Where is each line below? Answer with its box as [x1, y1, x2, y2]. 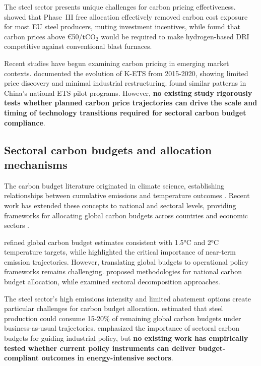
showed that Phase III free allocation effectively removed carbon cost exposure [4, 11, 248, 22]
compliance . [4, 117, 45, 128]
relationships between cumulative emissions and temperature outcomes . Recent [4, 190, 250, 201]
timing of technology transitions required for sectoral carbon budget [4, 107, 246, 117]
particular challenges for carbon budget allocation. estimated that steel [4, 303, 223, 314]
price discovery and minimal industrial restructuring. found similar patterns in [4, 78, 246, 88]
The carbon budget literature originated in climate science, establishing [4, 180, 225, 191]
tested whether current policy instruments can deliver [4, 342, 196, 353]
